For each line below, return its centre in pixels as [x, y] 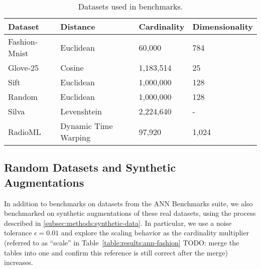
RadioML [25, 131]
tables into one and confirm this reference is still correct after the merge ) [116, 252]
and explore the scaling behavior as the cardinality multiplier [155, 233]
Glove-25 [23, 68]
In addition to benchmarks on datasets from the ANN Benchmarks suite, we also [128, 203]
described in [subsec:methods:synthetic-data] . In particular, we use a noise [118, 223]
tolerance [18, 233]
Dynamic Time [87, 126]
